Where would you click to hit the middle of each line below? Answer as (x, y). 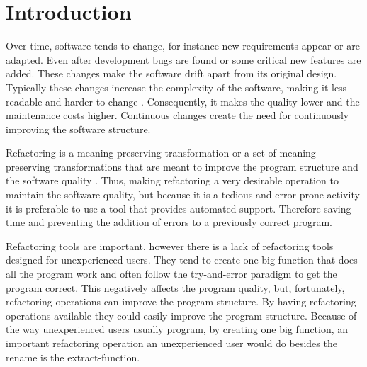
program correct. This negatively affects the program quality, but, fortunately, (175, 287)
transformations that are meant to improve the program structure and (206, 166)
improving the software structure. (78, 129)
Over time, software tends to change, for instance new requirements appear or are (183, 46)
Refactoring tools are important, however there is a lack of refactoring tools (170, 245)
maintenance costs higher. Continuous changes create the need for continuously (177, 115)
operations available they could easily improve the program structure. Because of (181, 315)
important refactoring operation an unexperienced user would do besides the (171, 343)
